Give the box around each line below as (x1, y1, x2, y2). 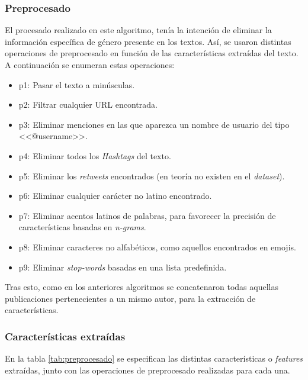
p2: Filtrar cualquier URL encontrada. (18, 98, 158, 111)
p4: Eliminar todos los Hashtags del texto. (18, 149, 171, 162)
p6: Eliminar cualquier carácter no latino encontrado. (18, 189, 212, 202)
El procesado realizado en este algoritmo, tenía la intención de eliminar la (5, 24, 272, 36)
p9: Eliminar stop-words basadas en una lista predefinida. (18, 260, 227, 273)
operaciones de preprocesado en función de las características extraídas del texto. (5, 47, 299, 59)
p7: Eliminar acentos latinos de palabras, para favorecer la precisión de (18, 209, 276, 221)
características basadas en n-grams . (18, 221, 146, 233)
